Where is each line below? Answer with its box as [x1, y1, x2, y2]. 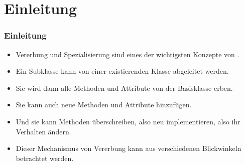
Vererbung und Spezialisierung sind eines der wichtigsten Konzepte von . [16, 49, 239, 59]
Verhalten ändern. [16, 126, 71, 136]
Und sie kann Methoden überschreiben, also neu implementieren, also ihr [16, 116, 240, 126]
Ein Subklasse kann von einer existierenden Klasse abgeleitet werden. [16, 66, 229, 76]
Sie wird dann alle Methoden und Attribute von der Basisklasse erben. [16, 82, 233, 93]
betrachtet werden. [16, 152, 74, 163]
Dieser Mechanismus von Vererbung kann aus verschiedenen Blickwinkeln [16, 143, 241, 153]
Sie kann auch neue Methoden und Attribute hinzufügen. [16, 99, 192, 110]
